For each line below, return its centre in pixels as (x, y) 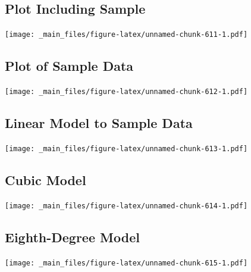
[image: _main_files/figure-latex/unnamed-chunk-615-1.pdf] (126, 263)
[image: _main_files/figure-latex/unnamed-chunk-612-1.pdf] (126, 92)
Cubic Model (46, 179)
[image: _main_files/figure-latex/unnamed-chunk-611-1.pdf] (126, 35)
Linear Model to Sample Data (99, 123)
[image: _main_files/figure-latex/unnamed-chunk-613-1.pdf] (126, 148)
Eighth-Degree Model (72, 237)
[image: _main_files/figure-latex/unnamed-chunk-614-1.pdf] (126, 206)
